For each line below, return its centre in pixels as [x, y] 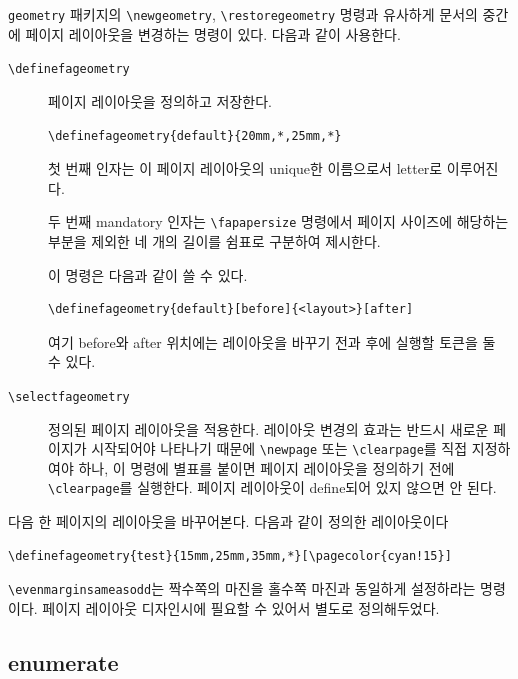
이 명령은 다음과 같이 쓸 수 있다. [148, 274]
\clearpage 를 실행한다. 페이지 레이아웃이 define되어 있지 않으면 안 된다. [272, 487]
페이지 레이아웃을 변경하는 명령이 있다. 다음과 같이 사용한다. [213, 33]
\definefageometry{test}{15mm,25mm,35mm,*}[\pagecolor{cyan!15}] [230, 555]
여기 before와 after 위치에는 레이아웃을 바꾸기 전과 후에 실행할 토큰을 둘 [272, 341]
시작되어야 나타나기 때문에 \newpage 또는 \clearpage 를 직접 [279, 448]
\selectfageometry [69, 396]
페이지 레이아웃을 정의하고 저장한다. [160, 100]
